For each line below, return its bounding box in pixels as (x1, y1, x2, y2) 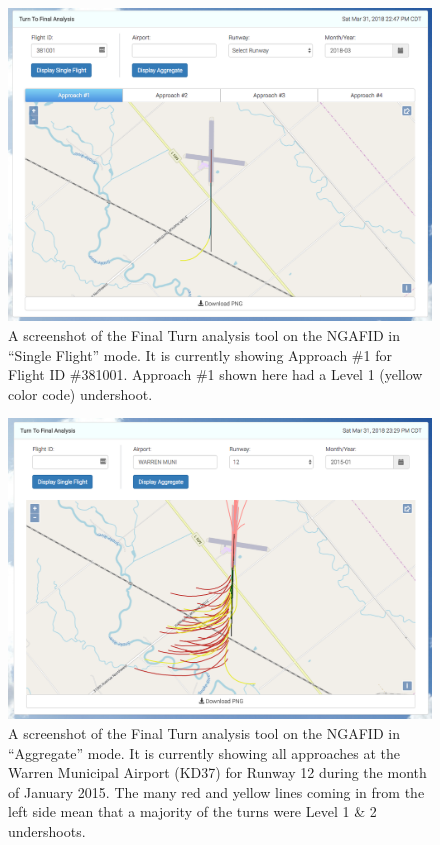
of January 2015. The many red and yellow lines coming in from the (8, 781, 425, 802)
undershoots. (8, 820, 86, 841)
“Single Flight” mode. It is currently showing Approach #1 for (8, 344, 392, 365)
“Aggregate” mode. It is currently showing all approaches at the (8, 742, 400, 763)
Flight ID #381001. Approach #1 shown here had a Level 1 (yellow (8, 364, 423, 385)
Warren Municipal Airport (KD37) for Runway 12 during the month (8, 762, 427, 783)
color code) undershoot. (8, 383, 153, 404)
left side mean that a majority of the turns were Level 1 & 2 (8, 801, 377, 822)
